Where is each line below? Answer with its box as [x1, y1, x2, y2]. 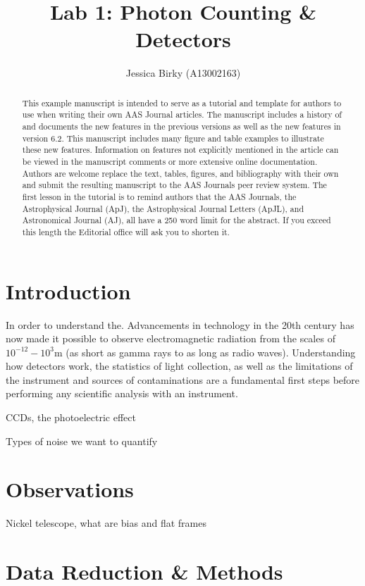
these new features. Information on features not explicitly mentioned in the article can [22, 144, 339, 156]
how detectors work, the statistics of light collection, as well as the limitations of [6, 359, 353, 373]
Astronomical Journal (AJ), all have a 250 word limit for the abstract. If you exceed [22, 214, 331, 226]
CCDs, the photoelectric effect [6, 410, 136, 425]
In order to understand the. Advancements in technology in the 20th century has [6, 317, 354, 332]
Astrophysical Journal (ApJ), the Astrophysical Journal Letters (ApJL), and [22, 202, 304, 214]
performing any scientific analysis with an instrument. [6, 386, 238, 401]
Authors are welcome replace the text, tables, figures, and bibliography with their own [22, 167, 339, 179]
